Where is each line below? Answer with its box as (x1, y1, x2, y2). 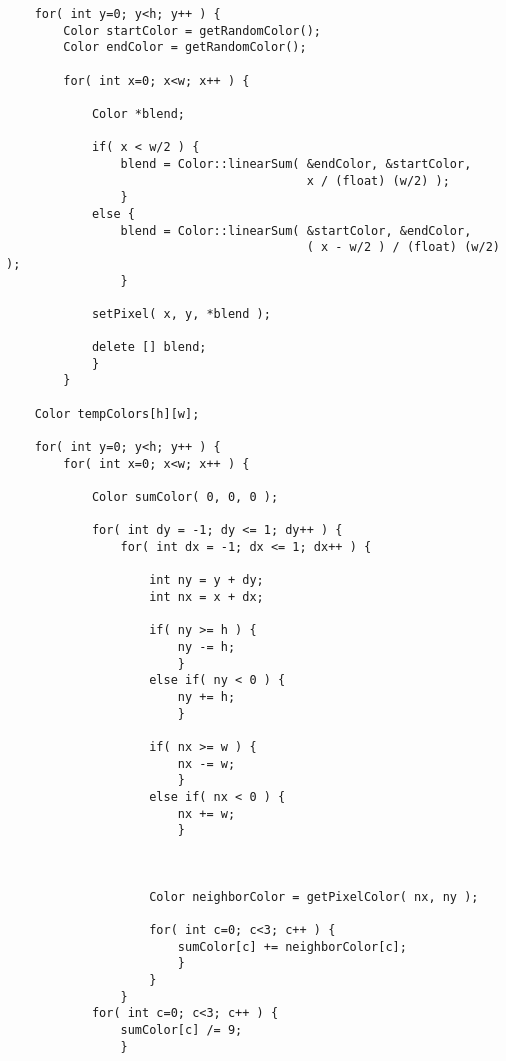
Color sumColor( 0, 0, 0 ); (91, 490, 279, 505)
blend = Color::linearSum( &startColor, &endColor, (120, 223, 472, 238)
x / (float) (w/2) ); (306, 173, 450, 188)
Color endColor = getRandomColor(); (63, 40, 307, 55)
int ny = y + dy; (149, 573, 264, 588)
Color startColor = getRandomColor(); (63, 23, 321, 38)
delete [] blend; (91, 340, 207, 355)
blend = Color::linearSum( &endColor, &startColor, (120, 156, 472, 171)
